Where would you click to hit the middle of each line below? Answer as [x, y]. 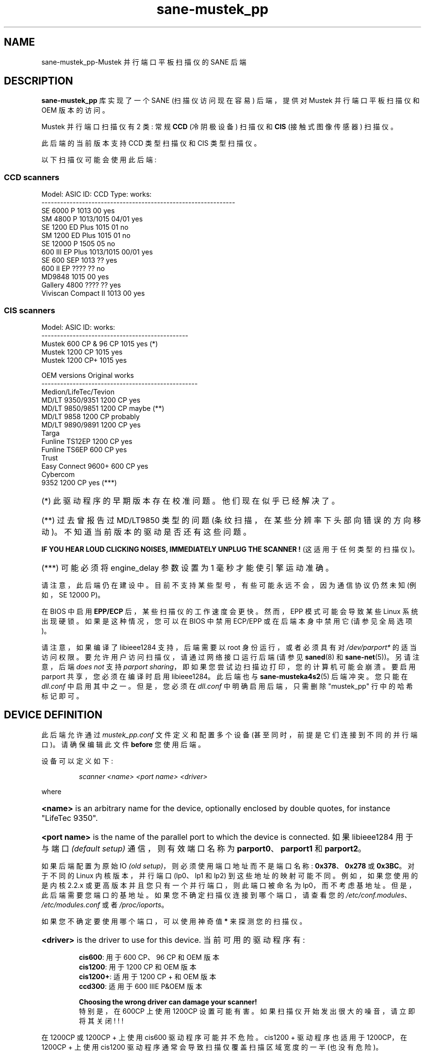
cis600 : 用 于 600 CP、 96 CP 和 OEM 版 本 [149, 957]
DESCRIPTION [39, 81]
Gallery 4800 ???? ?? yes [81, 285]
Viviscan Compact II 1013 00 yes [93, 293]
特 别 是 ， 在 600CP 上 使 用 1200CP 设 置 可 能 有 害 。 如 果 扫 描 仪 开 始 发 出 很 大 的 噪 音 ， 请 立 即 [247, 1011]
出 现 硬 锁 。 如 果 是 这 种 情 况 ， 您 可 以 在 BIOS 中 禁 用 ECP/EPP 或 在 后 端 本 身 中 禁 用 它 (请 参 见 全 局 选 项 [227, 621]
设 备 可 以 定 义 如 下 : [77, 761]
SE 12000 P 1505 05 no [78, 244]
